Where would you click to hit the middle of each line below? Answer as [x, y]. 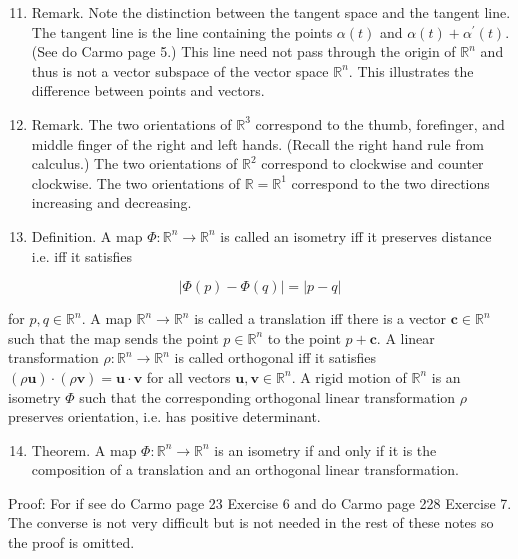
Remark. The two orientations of [131, 123]
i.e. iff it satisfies [81, 255]
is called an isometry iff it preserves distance [356, 235]
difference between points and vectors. [148, 90]
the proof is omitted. [71, 542]
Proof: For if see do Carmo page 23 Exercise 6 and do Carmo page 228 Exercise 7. [260, 502]
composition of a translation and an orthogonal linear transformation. [245, 469]
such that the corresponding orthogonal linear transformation [267, 396]
